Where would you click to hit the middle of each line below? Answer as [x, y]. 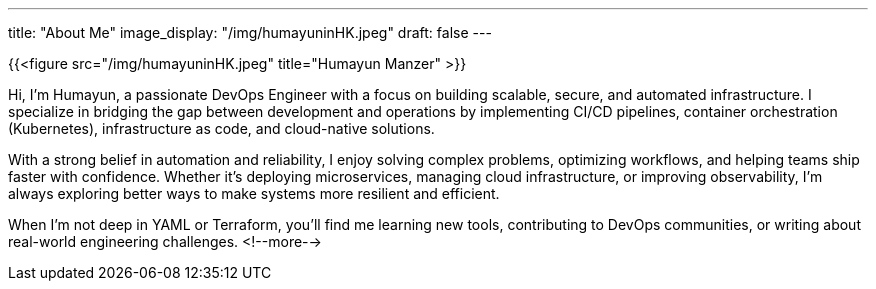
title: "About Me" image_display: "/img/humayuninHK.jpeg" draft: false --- [250, 32]
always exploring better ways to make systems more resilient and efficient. [254, 193]
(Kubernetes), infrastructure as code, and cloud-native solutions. [221, 128]
